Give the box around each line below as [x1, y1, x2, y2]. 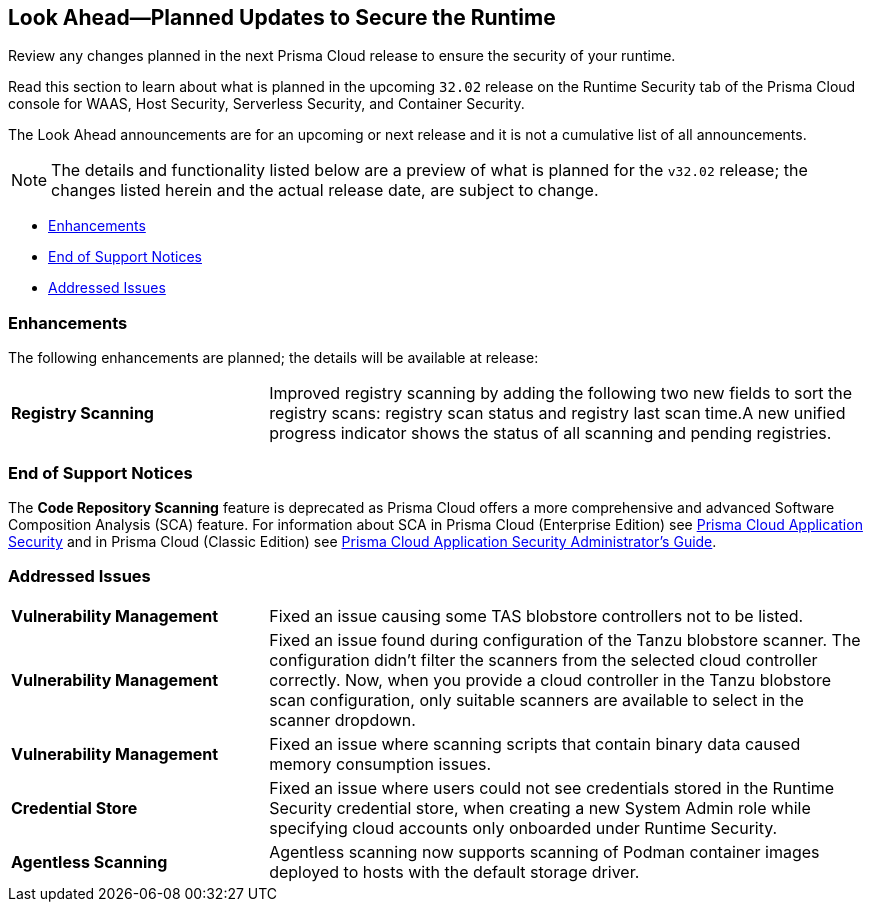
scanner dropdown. [269, 709, 416, 730]
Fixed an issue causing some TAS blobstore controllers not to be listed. [269, 605, 804, 626]
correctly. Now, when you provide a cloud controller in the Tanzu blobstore [269, 669, 832, 690]
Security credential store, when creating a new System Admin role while [269, 797, 811, 818]
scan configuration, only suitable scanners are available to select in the [269, 689, 804, 710]
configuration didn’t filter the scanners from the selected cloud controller [269, 649, 818, 670]
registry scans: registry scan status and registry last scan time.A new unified [269, 403, 846, 424]
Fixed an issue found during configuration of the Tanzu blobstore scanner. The [269, 629, 861, 650]
